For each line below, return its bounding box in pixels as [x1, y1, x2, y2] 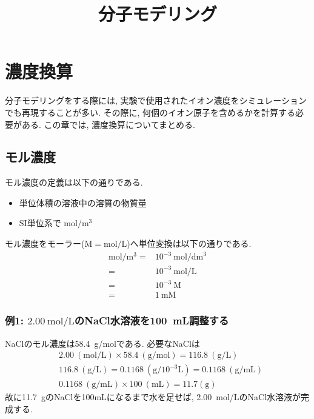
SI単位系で [19, 216, 61, 229]
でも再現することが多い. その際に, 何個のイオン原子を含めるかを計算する [5, 106, 296, 118]
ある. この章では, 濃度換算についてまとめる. [21, 118, 195, 130]
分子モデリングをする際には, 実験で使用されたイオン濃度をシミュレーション [5, 94, 307, 107]
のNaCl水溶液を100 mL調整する [74, 313, 229, 328]
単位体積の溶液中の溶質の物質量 [19, 196, 147, 209]
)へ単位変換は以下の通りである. [127, 237, 252, 250]
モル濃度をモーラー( [5, 237, 85, 250]
